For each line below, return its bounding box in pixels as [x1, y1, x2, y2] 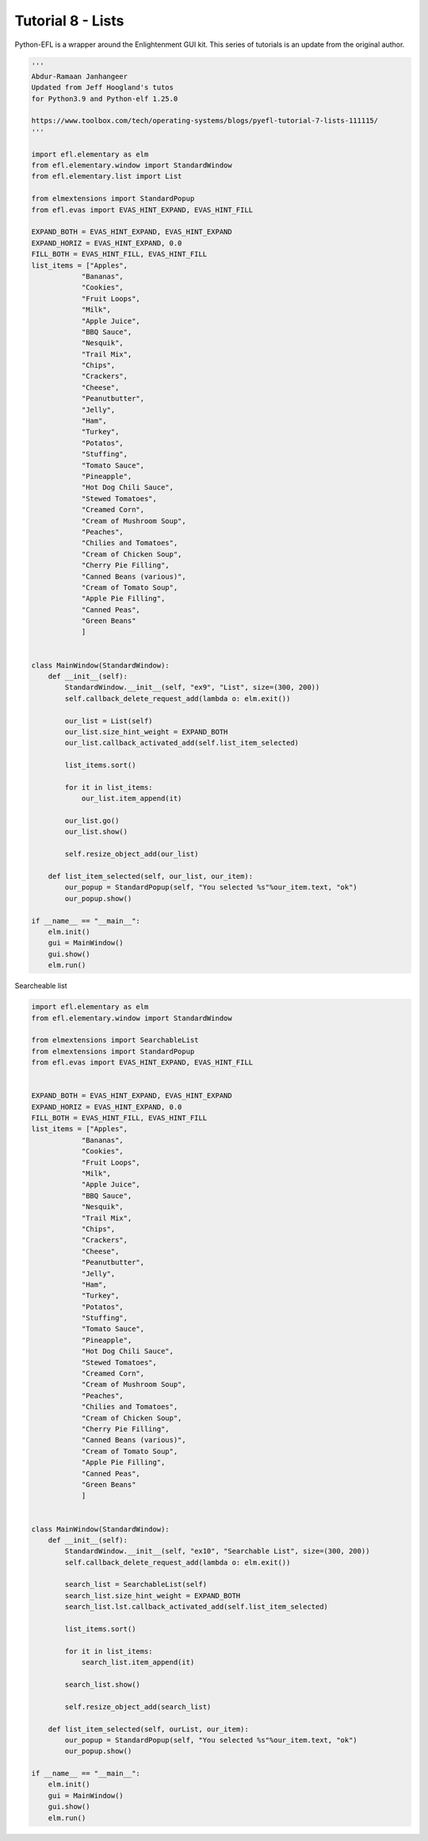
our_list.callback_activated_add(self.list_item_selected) [64, 738, 300, 748]
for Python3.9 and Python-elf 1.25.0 [31, 94, 178, 103]
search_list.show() [64, 1680, 140, 1689]
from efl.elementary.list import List [31, 171, 182, 181]
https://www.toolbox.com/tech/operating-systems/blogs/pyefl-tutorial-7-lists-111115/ [31, 116, 379, 125]
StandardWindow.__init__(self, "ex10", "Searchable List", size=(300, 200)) [64, 1546, 370, 1556]
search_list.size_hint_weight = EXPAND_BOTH [64, 1591, 241, 1600]
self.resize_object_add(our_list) [64, 849, 199, 859]
